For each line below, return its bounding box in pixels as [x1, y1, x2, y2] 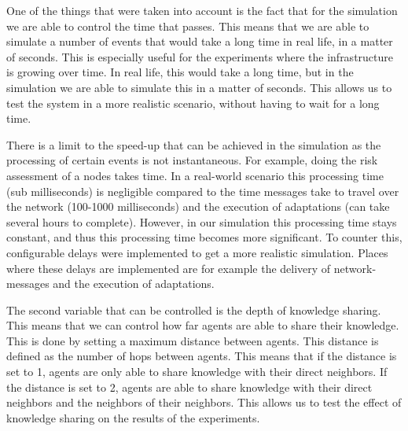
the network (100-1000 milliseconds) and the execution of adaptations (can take [6, 198, 390, 215]
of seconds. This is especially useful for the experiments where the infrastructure [6, 48, 393, 64]
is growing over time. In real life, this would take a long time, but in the [6, 64, 354, 80]
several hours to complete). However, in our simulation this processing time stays [6, 213, 397, 230]
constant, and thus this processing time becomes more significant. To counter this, [6, 229, 402, 245]
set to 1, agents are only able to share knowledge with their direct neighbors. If [6, 363, 388, 380]
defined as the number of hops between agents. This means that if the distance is [6, 348, 397, 364]
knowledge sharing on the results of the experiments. [6, 409, 260, 425]
